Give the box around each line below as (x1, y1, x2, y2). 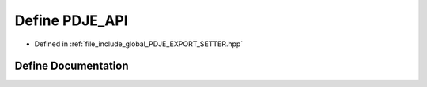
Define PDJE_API (14, 12, 128, 29)
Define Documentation (14, 60, 129, 73)
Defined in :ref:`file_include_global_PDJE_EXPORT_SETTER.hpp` (34, 39, 244, 49)
